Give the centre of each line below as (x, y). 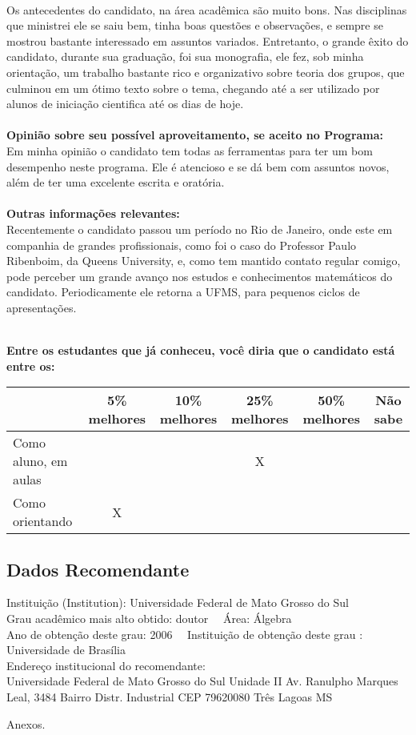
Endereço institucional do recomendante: (106, 665)
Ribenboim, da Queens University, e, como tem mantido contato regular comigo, (204, 261)
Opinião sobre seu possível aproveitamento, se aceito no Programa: (195, 135)
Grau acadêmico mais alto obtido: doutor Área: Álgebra (149, 619)
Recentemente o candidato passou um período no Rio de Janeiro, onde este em (200, 229)
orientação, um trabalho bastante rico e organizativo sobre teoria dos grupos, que (206, 72)
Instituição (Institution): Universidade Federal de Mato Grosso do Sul (178, 602)
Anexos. (26, 723)
